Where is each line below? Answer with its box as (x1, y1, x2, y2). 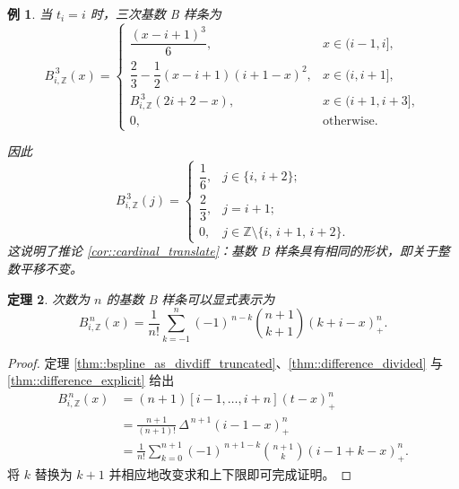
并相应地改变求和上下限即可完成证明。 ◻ (108, 464, 352, 483)
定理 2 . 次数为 (7, 289, 90, 308)
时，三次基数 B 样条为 (90, 4, 221, 22)
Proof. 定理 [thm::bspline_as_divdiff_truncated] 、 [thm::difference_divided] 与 (7, 353, 443, 371)
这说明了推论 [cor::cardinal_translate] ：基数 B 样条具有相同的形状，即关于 (7, 241, 437, 260)
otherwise (323, 114, 375, 127)
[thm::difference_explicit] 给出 (7, 371, 175, 389)
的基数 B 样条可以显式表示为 (106, 289, 275, 308)
